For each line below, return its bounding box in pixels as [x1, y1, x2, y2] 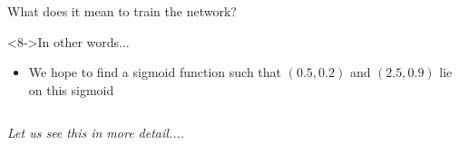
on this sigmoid [28, 80, 114, 99]
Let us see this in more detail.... [7, 123, 185, 142]
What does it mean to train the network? [7, 2, 237, 20]
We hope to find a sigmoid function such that [28, 63, 282, 82]
